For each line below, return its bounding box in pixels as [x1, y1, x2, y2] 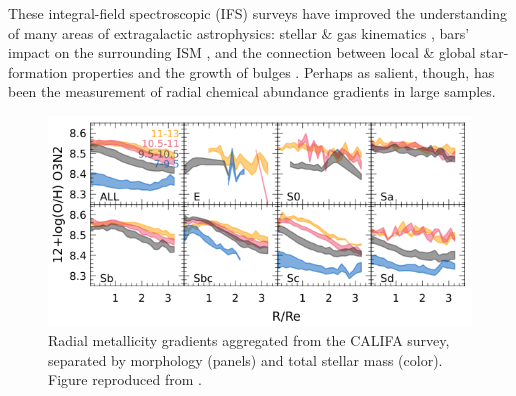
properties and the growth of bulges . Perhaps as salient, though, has [72, 61, 495, 82]
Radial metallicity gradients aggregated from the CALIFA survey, [48, 330, 450, 351]
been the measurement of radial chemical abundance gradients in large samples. [8, 81, 496, 102]
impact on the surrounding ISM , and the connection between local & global [8, 42, 476, 63]
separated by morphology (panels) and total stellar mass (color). [48, 349, 443, 370]
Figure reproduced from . [48, 369, 202, 390]
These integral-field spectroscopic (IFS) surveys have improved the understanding [8, 3, 508, 23]
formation [8, 61, 68, 82]
